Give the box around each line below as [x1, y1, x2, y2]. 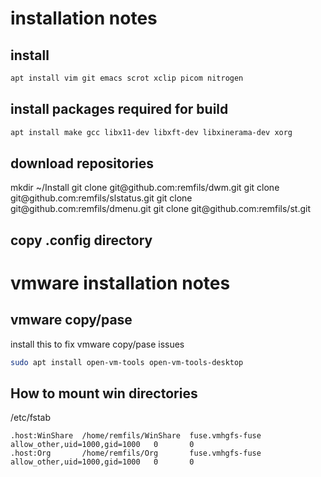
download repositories [10, 155, 155, 172]
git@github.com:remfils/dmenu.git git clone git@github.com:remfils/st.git [10, 203, 311, 215]
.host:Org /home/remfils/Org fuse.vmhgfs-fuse [10, 448, 262, 459]
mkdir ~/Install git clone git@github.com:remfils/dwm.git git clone [10, 182, 280, 194]
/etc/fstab [10, 412, 52, 424]
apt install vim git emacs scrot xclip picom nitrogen [10, 73, 244, 83]
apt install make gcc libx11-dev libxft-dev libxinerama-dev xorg [10, 127, 293, 137]
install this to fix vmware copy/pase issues [10, 338, 185, 350]
